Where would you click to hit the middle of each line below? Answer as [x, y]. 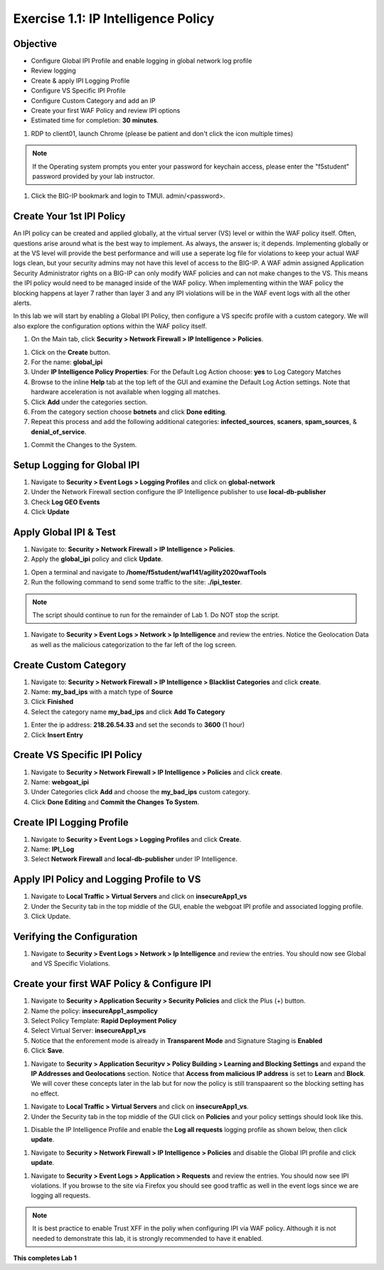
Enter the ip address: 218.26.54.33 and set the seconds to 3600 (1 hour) [138, 725]
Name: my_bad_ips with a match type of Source [102, 692]
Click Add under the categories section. [89, 402]
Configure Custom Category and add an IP [93, 100]
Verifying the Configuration [75, 936]
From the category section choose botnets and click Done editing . [129, 412]
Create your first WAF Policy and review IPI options [106, 111]
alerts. [22, 303]
